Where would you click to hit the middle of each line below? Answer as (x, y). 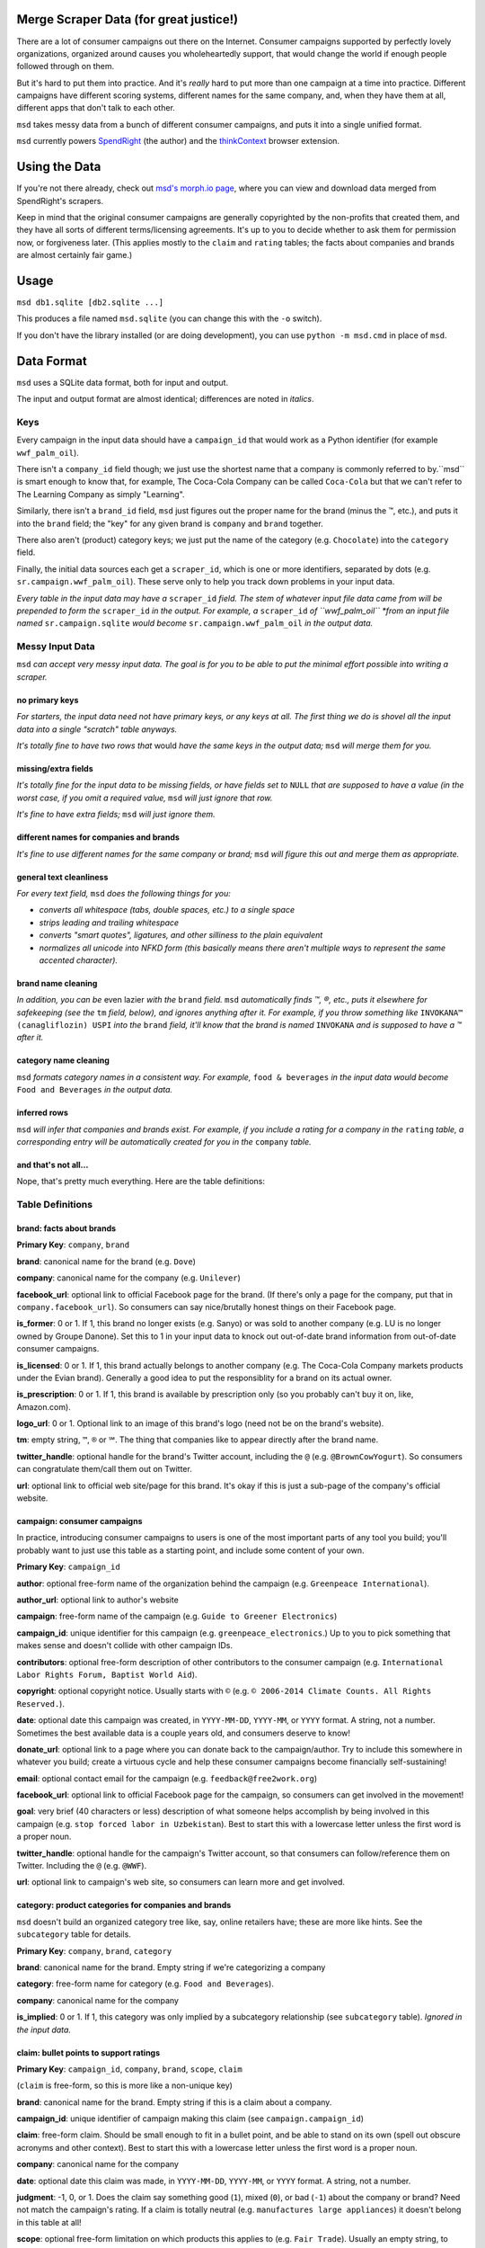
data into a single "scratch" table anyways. (97, 729)
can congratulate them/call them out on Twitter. (104, 1469)
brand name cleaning (57, 983)
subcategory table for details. (74, 1934)
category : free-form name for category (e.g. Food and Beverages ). (145, 1984)
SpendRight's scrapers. (60, 201)
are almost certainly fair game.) (75, 255)
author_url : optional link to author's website (97, 1600)
